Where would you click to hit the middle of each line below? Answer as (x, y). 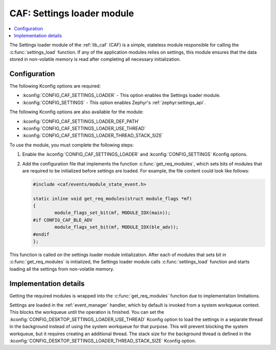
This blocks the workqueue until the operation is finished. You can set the (87, 312)
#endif (41, 234)
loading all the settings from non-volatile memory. (62, 269)
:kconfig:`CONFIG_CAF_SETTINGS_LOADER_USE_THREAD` (84, 128)
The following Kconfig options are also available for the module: (77, 112)
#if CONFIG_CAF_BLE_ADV (63, 220)
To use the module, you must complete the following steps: (72, 145)
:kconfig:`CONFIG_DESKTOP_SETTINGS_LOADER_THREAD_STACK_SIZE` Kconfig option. (103, 341)
